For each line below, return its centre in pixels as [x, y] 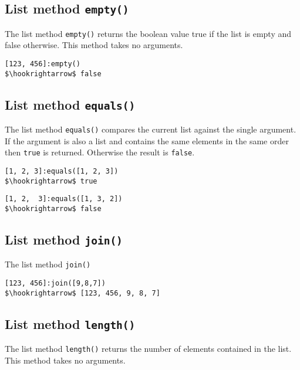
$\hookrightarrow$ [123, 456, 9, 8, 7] [82, 293]
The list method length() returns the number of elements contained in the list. [148, 349]
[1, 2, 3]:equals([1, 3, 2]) [64, 199]
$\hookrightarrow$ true [51, 181]
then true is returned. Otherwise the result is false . [100, 152]
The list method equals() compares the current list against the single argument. [151, 129]
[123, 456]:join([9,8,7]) [55, 284]
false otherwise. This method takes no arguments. [94, 45]
